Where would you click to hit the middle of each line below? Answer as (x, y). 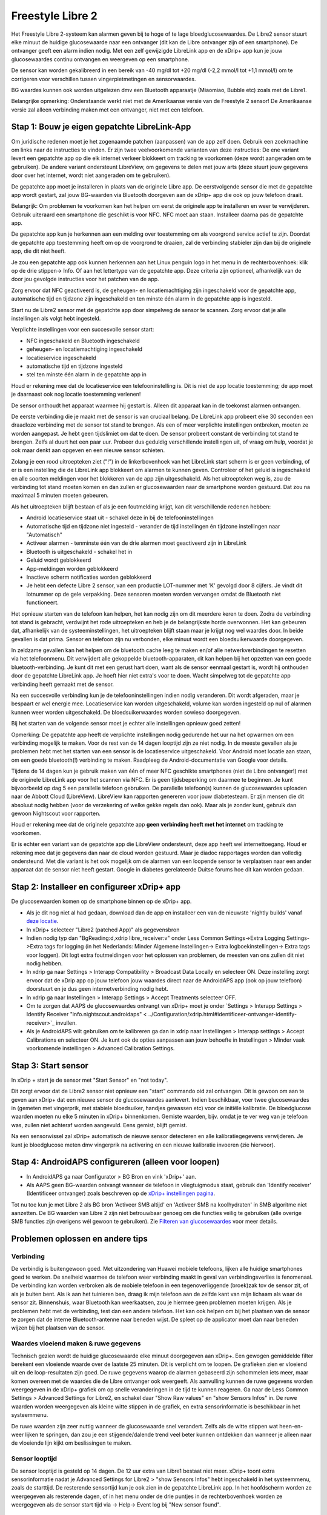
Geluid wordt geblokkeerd (59, 560)
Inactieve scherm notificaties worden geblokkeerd (89, 577)
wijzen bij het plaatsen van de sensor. (58, 1328)
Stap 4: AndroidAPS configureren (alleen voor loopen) (116, 1162)
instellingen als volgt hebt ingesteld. (56, 318)
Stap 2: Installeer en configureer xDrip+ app (96, 887)
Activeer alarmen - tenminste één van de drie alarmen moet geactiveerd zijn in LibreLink (137, 543)
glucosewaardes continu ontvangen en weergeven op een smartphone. (100, 59)
